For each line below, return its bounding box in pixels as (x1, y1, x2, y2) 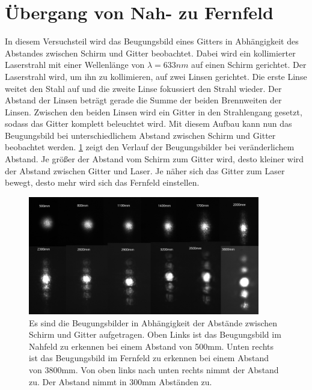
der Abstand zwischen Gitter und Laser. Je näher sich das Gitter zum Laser (5, 164, 285, 177)
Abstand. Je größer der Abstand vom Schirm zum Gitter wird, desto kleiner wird (5, 153, 304, 165)
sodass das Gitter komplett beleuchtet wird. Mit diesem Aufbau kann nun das (5, 117, 292, 130)
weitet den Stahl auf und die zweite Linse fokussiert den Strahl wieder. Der (5, 82, 282, 94)
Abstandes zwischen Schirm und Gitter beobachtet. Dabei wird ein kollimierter (5, 46, 296, 59)
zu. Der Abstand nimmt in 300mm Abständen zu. (29, 375, 212, 388)
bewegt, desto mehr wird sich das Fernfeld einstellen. (5, 176, 200, 189)
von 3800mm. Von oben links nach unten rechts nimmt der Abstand (29, 364, 279, 376)
